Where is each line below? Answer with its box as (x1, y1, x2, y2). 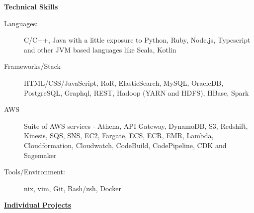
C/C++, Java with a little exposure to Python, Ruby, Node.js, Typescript (24, 35, 251, 45)
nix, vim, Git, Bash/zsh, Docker (24, 183, 121, 193)
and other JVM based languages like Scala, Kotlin (24, 44, 176, 54)
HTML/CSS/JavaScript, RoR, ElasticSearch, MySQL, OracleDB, (24, 77, 224, 88)
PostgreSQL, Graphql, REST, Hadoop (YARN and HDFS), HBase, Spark (24, 87, 249, 98)
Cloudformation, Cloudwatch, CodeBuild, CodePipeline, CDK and (24, 140, 227, 150)
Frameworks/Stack (4, 61, 61, 71)
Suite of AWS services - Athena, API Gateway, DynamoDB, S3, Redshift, (24, 120, 248, 131)
